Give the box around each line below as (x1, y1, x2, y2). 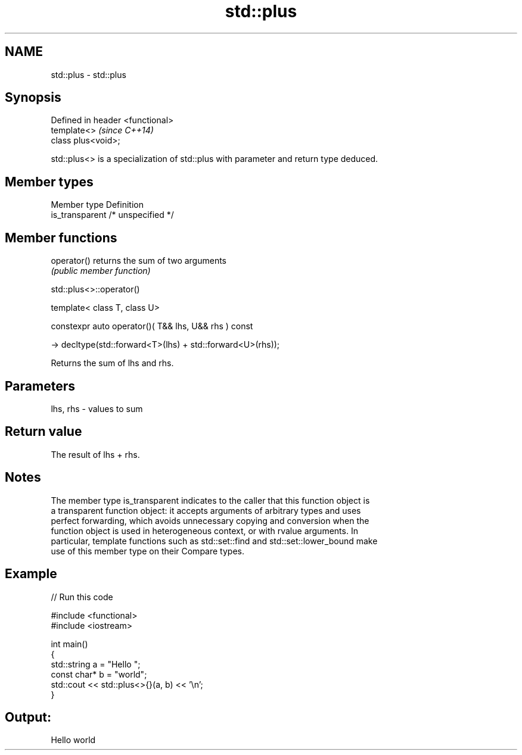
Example (5, 566, 57, 582)
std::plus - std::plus (51, 69, 126, 80)
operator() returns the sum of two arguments (51, 255, 227, 266)
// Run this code (51, 591, 113, 602)
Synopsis (5, 90, 61, 105)
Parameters (5, 378, 75, 394)
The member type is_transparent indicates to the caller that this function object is (51, 495, 370, 506)
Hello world (51, 735, 96, 745)
